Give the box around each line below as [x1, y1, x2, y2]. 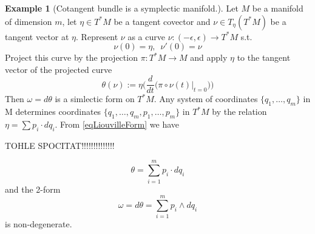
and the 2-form [5, 182, 61, 195]
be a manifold [252, 2, 303, 14]
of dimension [5, 15, 52, 27]
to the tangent [237, 51, 291, 64]
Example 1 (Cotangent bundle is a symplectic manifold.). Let [5, 2, 239, 14]
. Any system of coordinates [154, 92, 258, 105]
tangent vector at [5, 30, 69, 43]
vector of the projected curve [5, 63, 112, 75]
